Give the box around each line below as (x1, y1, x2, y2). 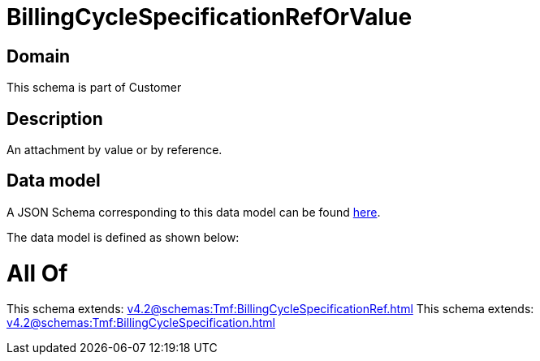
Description (6, 108, 103, 129)
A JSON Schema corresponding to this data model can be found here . (6, 204, 381, 219)
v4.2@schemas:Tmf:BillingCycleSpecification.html (6, 316, 275, 330)
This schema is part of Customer (6, 80, 182, 95)
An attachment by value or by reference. (6, 143, 222, 157)
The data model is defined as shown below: (6, 230, 240, 244)
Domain (6, 45, 71, 67)
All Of (6, 259, 68, 287)
